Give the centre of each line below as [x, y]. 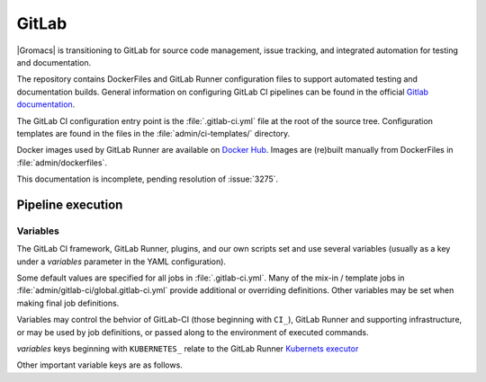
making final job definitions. [68, 303]
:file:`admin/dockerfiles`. [62, 163]
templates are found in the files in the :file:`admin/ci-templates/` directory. [153, 133]
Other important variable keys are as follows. [100, 365]
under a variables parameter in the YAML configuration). [121, 262]
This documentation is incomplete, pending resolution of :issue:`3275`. [148, 179]
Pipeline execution [70, 204]
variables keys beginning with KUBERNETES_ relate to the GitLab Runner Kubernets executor [188, 348]
